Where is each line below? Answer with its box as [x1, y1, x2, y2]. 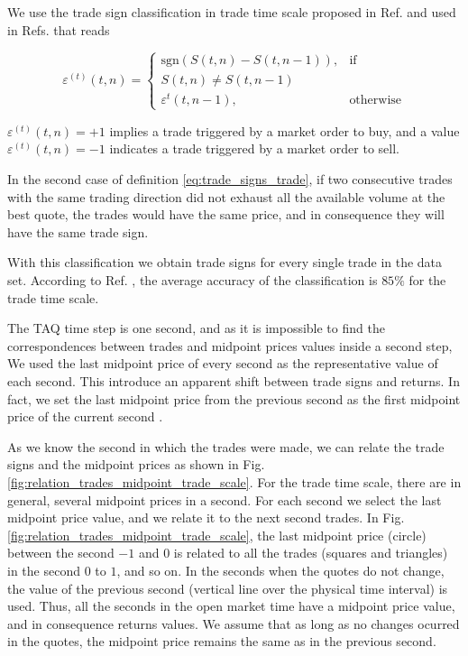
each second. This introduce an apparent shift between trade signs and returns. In [7, 372, 460, 390]
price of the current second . [7, 407, 163, 426]
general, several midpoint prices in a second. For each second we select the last [7, 490, 442, 509]
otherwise [349, 93, 402, 106]
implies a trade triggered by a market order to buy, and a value [109, 121, 460, 140]
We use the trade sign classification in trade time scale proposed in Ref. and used [7, 3, 456, 21]
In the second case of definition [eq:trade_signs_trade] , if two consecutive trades [7, 170, 453, 189]
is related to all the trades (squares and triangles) [173, 543, 448, 562]
